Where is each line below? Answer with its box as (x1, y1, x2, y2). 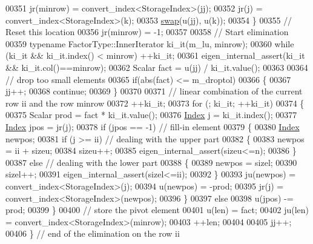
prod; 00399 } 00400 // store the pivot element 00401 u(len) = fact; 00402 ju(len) (5, 203, 309, 216)
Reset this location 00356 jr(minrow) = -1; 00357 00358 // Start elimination (5, 25, 289, 38)
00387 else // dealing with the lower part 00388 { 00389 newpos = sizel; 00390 (5, 156, 297, 168)
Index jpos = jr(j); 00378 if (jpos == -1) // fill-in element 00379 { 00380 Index (5, 120, 300, 133)
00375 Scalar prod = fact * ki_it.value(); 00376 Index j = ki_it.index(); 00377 (5, 108, 297, 121)
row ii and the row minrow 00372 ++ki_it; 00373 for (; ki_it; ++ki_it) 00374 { (5, 96, 305, 109)
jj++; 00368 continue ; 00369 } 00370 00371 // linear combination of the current (5, 85, 303, 97)
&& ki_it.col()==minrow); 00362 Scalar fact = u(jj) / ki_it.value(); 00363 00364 (5, 61, 308, 73)
